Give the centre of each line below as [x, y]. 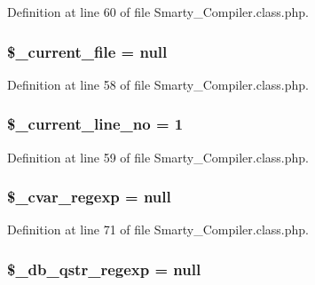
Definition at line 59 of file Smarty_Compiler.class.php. [158, 157]
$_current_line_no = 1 [95, 124]
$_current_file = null [87, 51]
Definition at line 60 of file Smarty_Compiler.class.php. [158, 12]
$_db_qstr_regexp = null [104, 269]
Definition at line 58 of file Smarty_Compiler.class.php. [158, 84]
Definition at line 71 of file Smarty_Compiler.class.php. [158, 230]
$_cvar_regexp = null [89, 197]
